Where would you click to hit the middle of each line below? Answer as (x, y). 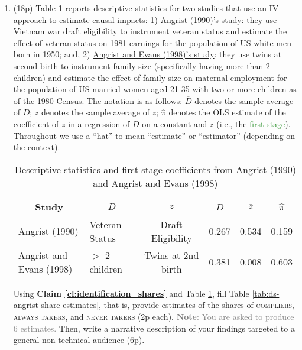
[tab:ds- (266, 293)
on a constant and (175, 123)
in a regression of (99, 123)
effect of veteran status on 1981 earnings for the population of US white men (152, 42)
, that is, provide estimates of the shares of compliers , (197, 305)
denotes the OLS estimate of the (227, 112)
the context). (37, 147)
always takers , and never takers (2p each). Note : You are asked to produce (154, 316)
